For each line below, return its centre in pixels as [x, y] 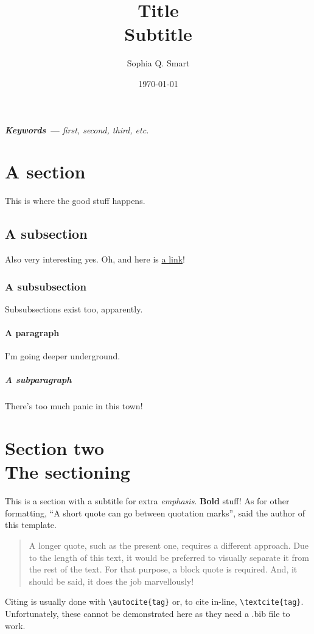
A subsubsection [46, 286]
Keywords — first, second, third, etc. [77, 129]
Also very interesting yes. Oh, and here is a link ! [95, 259]
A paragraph [32, 333]
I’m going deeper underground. [63, 356]
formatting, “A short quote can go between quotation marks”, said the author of [155, 512]
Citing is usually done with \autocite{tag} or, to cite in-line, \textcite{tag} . [154, 601]
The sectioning [68, 472]
